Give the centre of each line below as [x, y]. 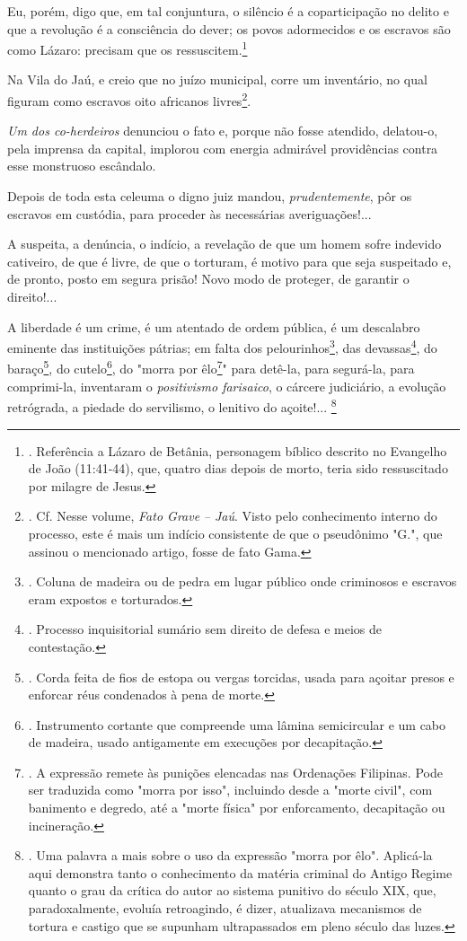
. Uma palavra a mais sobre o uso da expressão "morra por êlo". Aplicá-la [230, 855]
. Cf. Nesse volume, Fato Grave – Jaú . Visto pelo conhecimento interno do [233, 516]
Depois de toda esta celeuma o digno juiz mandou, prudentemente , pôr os [210, 196]
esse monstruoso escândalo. [82, 166]
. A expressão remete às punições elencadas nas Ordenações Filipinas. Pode [235, 772]
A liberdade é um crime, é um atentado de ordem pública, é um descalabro [214, 326]
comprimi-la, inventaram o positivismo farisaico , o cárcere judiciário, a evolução [227, 386]
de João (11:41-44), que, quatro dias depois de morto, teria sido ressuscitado [238, 468]
